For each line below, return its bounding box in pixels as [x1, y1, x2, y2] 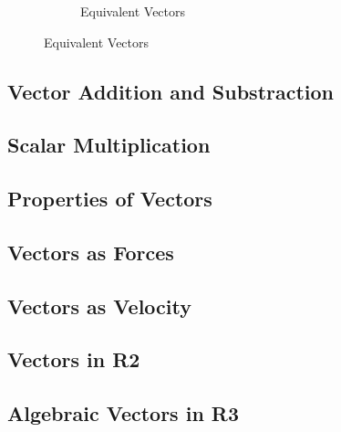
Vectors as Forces [7, 237, 174, 266]
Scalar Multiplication [7, 131, 211, 159]
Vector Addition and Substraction [7, 77, 335, 105]
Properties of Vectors [7, 184, 212, 213]
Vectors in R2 [7, 345, 140, 374]
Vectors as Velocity [7, 291, 191, 320]
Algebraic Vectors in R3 [7, 399, 240, 427]
